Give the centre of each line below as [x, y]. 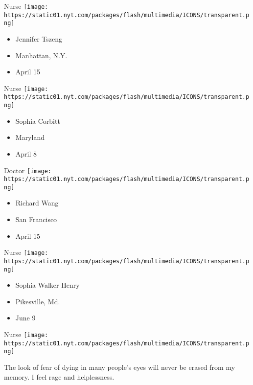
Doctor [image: [28, 170]
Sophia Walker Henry [47, 285]
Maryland [30, 137]
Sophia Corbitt [38, 121]
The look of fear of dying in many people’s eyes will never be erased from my [120, 367]
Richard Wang [37, 203]
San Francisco [36, 219]
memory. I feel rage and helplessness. [59, 376]
